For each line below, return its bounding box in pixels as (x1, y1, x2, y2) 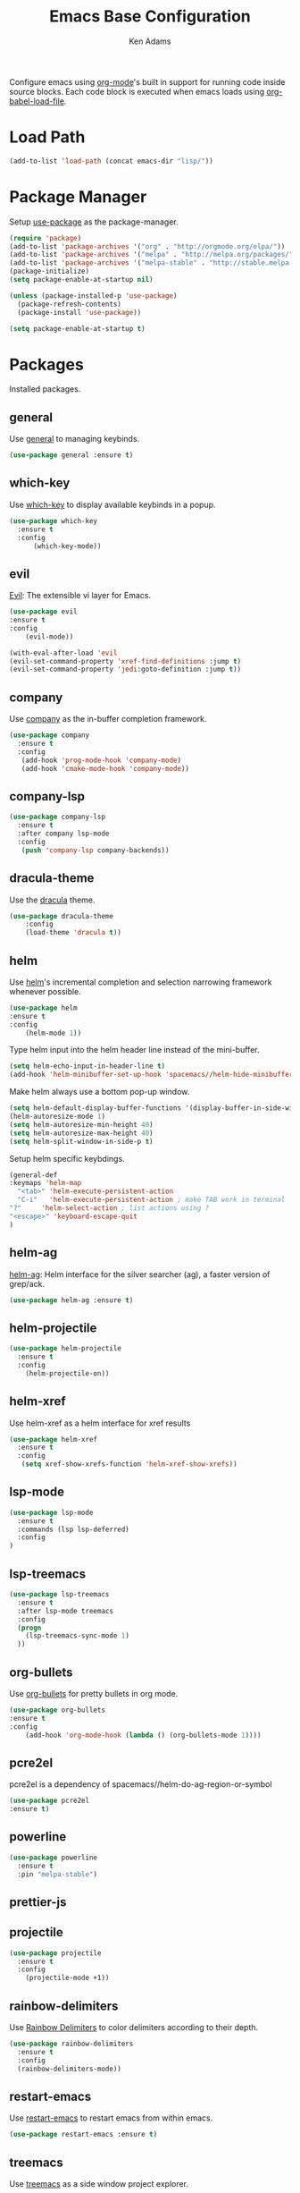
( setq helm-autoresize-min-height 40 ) (9, 1120, 154, 1129)
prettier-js (9, 1894, 67, 1909)
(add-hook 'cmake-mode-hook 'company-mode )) (21, 764, 190, 773)
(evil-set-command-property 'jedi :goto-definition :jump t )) (9, 665, 242, 674)
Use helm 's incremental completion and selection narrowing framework (9, 977, 272, 987)
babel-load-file (9, 96, 65, 106)
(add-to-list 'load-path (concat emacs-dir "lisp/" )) (9, 157, 214, 165)
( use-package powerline (9, 1853, 98, 1862)
